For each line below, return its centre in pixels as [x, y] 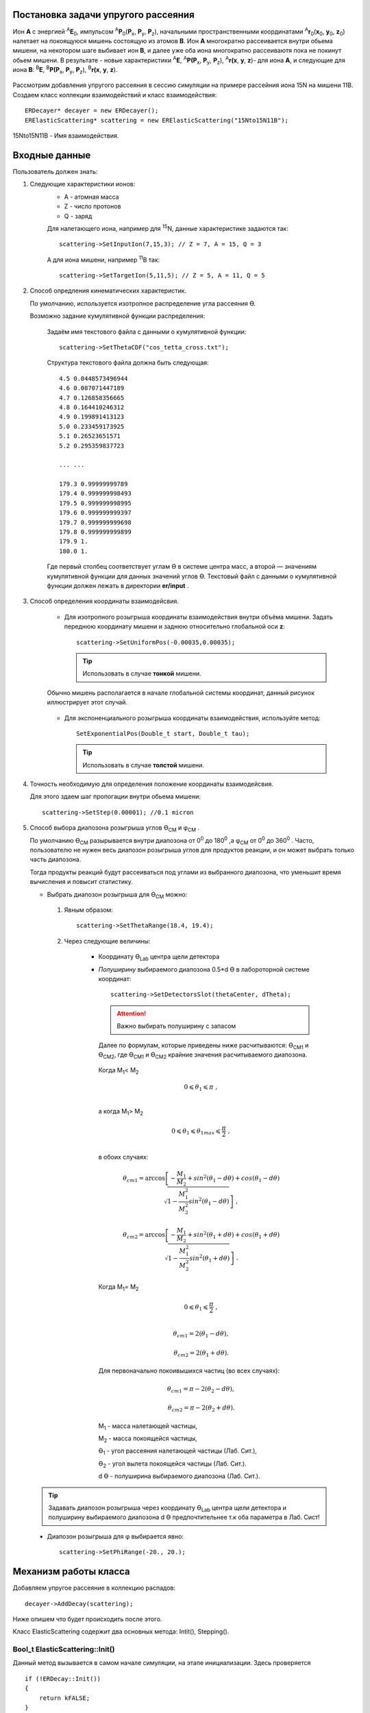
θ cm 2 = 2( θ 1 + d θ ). [201, 1353]
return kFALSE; [64, 1698]
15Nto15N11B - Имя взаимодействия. [66, 136]
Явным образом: [88, 910]
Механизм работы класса [71, 1572]
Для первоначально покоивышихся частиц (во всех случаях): [189, 1371]
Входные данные [52, 155]
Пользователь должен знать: [55, 171]
